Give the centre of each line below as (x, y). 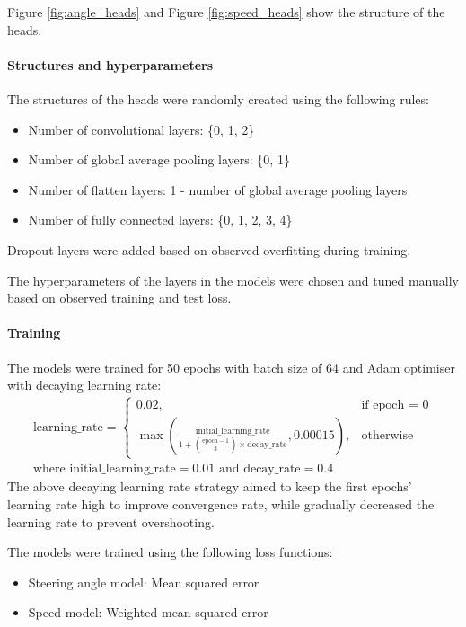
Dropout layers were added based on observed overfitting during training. (209, 249)
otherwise (387, 436)
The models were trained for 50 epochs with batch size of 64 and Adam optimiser (231, 367)
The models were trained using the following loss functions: (170, 552)
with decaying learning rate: (84, 385)
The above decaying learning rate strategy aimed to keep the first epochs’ (210, 486)
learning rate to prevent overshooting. (111, 521)
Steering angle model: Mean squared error (144, 582)
